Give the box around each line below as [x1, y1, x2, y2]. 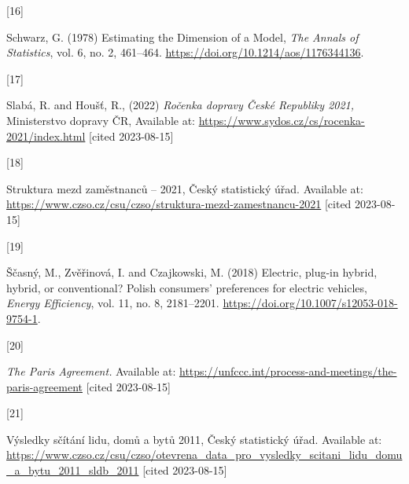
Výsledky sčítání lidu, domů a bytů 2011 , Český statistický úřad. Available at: [6, 431, 382, 447]
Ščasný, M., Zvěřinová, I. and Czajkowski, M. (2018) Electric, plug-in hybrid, [6, 264, 378, 280]
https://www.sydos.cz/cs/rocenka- [198, 112, 365, 128]
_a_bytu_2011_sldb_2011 [6, 462, 139, 478]
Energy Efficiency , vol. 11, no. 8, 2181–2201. [6, 295, 219, 311]
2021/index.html [6, 127, 86, 144]
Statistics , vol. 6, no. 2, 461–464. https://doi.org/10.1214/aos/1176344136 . [6, 44, 364, 60]
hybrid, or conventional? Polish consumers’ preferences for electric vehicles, [6, 279, 367, 295]
